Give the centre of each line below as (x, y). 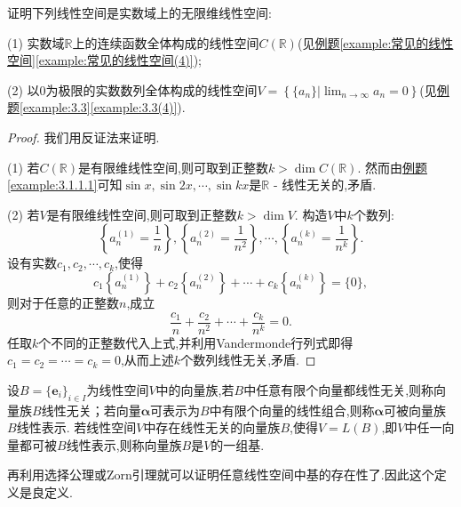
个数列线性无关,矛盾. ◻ (248, 360)
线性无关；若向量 (91, 410)
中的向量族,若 (195, 389)
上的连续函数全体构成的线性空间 (166, 42)
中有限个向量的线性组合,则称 (292, 410)
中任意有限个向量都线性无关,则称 (339, 389)
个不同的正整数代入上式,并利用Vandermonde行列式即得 (196, 342)
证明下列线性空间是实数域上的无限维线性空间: (139, 12)
